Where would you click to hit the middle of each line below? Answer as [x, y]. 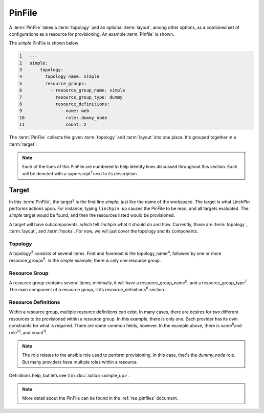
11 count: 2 [53, 125]
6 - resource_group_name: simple [72, 90]
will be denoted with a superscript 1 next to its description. [80, 173]
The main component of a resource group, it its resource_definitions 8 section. [87, 289]
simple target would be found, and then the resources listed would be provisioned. [92, 215]
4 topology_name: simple [59, 77]
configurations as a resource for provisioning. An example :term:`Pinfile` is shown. [92, 34]
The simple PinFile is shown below [44, 43]
